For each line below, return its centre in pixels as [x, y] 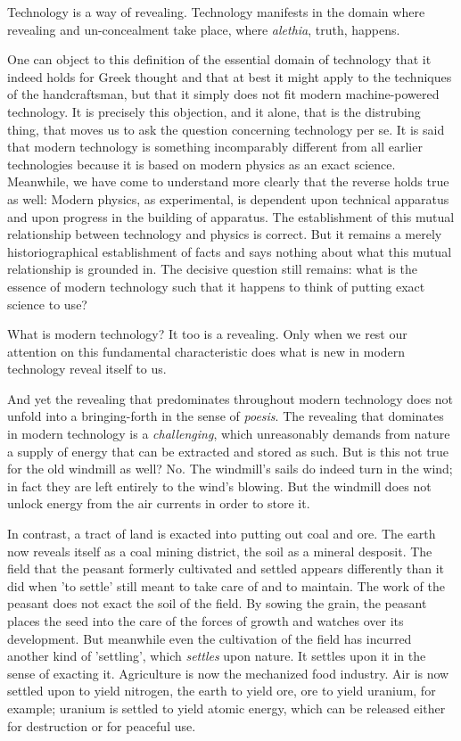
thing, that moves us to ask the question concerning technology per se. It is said [226, 129]
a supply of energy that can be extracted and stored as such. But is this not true [228, 451]
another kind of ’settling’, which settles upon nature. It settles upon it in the [217, 656]
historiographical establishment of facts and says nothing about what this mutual [230, 251]
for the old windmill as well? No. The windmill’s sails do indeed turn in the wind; [230, 469]
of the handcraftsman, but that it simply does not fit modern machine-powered [223, 94]
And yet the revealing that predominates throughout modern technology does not [230, 398]
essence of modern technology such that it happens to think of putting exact [216, 286]
